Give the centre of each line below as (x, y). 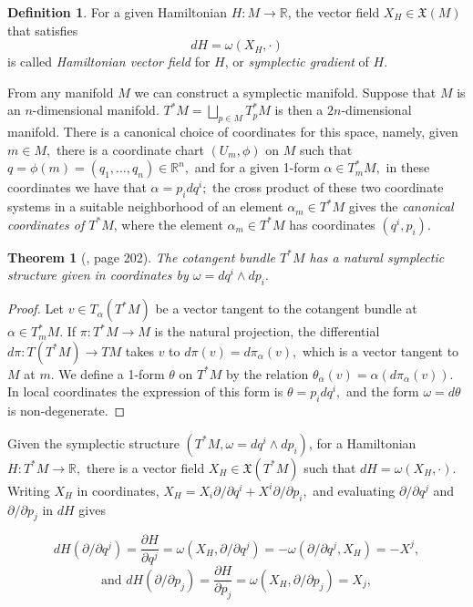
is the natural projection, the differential (267, 331)
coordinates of (46, 224)
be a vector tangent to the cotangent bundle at (286, 309)
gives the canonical (401, 206)
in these (408, 167)
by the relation (267, 373)
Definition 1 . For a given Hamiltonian (117, 12)
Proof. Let (36, 309)
